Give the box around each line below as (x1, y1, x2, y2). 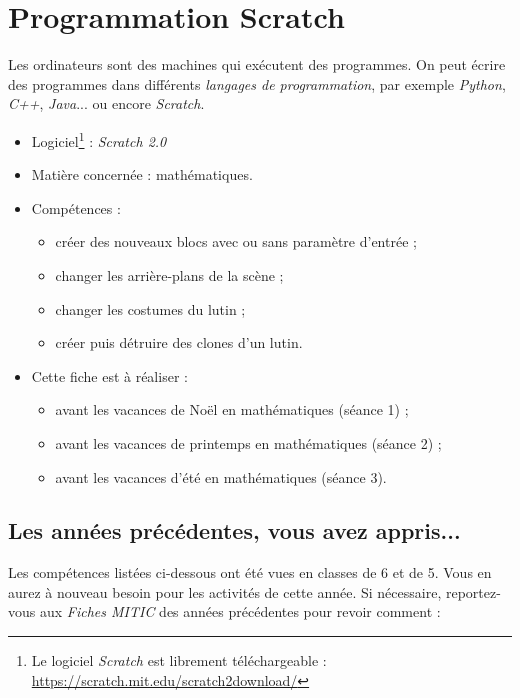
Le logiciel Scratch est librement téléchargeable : (31, 650, 327, 671)
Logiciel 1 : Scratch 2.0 (31, 127, 167, 151)
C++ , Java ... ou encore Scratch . (8, 93, 205, 114)
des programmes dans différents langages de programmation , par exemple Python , (8, 73, 506, 94)
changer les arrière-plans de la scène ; (55, 264, 284, 285)
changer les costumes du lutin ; (55, 298, 246, 319)
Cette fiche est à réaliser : (31, 365, 188, 386)
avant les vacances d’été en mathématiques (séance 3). (55, 466, 387, 487)
